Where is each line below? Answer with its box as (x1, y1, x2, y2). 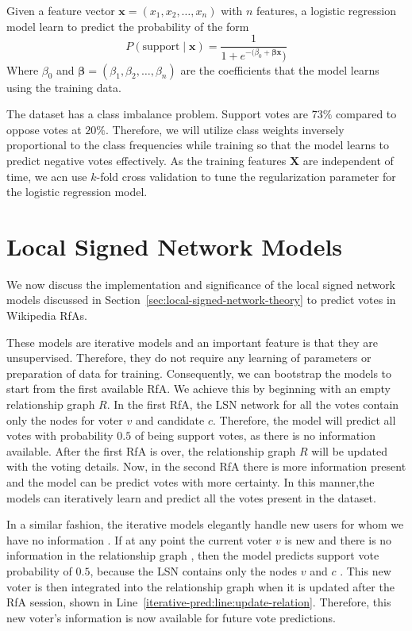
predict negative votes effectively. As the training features (6, 152, 287, 168)
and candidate (135, 411, 205, 428)
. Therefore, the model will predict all (212, 411, 396, 428)
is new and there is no (284, 531, 392, 548)
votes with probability (6, 427, 114, 444)
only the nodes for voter (6, 411, 123, 428)
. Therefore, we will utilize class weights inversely (105, 121, 345, 137)
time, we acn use (6, 167, 87, 184)
